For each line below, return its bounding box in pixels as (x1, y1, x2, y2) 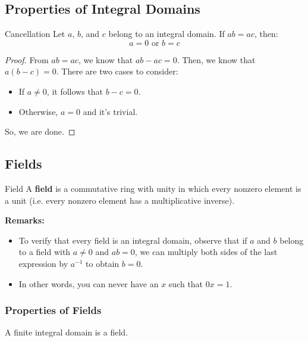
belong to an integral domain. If (108, 27, 225, 40)
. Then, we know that (177, 53, 256, 66)
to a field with (18, 245, 71, 258)
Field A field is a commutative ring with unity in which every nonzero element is (5, 182, 301, 194)
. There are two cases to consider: (56, 65, 178, 77)
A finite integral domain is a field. (5, 326, 128, 338)
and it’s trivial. (83, 105, 138, 117)
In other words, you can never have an (18, 277, 159, 290)
